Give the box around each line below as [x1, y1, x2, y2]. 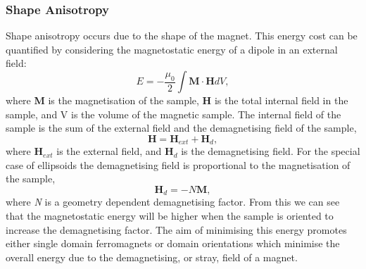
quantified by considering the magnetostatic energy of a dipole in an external [6, 42, 338, 56]
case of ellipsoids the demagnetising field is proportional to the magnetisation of [6, 157, 351, 172]
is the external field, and [56, 144, 162, 158]
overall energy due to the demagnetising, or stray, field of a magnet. [6, 249, 298, 264]
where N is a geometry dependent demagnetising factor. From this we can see [6, 194, 340, 209]
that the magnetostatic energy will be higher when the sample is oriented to [6, 208, 334, 223]
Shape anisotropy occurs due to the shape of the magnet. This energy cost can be [6, 28, 358, 43]
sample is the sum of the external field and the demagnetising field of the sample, [6, 120, 357, 135]
